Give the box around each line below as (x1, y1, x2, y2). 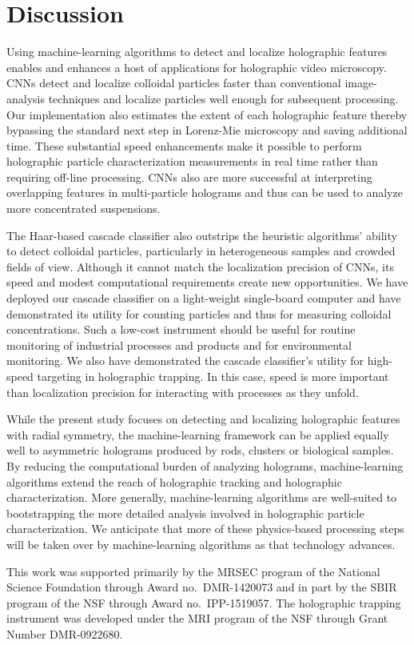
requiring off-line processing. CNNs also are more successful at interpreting (6, 168, 372, 185)
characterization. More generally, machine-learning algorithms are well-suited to (6, 489, 397, 506)
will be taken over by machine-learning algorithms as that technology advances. (6, 535, 396, 552)
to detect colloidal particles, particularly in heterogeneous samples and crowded (6, 242, 396, 259)
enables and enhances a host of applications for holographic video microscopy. (6, 58, 387, 75)
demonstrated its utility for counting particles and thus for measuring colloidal (6, 305, 392, 322)
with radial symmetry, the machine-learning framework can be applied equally (6, 426, 389, 443)
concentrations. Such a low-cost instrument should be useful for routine (6, 321, 356, 338)
